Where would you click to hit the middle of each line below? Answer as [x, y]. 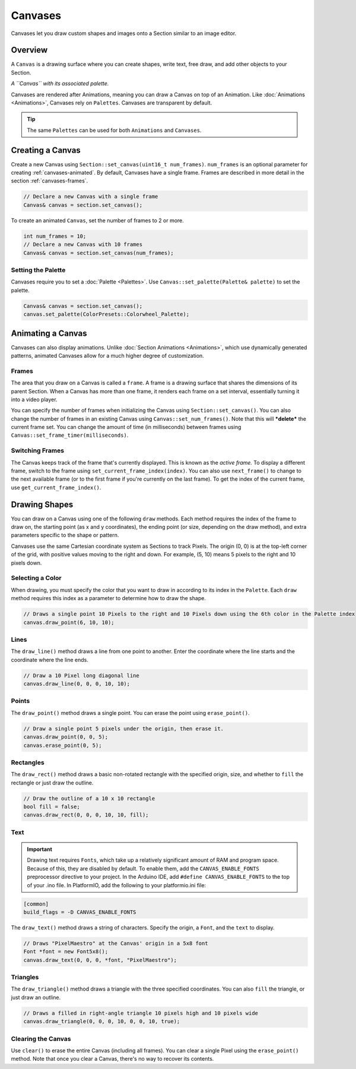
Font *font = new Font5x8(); [66, 952]
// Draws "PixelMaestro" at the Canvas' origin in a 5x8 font [116, 943]
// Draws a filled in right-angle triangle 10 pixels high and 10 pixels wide [141, 1013]
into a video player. [34, 399]
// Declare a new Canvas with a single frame [91, 197]
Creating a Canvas [46, 150]
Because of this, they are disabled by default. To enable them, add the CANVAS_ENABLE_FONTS [143, 868]
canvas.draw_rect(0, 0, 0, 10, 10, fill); [86, 815]
